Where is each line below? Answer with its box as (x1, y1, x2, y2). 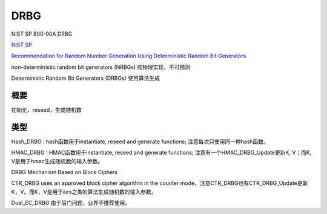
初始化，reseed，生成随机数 (11, 106, 82, 114)
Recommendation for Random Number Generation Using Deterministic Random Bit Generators (11, 52, 246, 60)
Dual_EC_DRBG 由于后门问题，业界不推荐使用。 (11, 199, 131, 207)
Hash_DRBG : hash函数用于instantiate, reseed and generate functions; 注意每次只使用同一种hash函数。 (11, 138, 269, 145)
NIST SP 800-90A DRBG (11, 30, 73, 37)
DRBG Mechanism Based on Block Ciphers (11, 169, 118, 176)
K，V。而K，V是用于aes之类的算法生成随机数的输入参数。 (11, 188, 157, 195)
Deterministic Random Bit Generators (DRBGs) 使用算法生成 (11, 74, 160, 82)
